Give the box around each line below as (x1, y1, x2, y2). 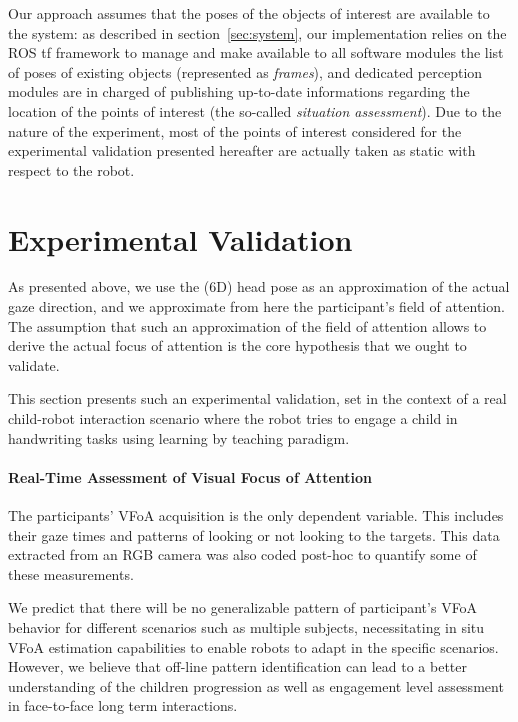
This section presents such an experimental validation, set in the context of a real (8, 388, 507, 409)
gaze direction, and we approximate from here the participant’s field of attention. (8, 296, 505, 317)
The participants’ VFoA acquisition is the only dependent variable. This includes (8, 505, 504, 526)
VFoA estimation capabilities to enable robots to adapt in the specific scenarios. (8, 636, 499, 657)
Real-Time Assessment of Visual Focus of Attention (8, 466, 372, 487)
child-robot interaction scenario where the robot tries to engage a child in (8, 408, 458, 429)
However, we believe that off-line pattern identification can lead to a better (8, 656, 467, 677)
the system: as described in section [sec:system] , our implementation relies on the (8, 22, 507, 43)
